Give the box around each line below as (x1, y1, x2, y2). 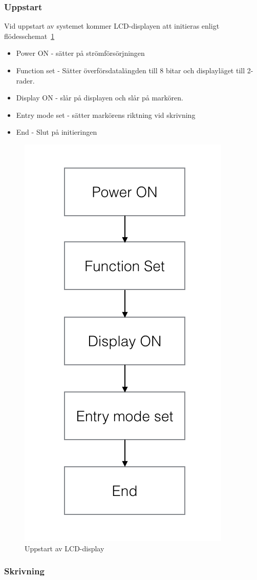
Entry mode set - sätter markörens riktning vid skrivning (16, 109, 196, 120)
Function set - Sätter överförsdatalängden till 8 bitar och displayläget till (16, 65, 245, 75)
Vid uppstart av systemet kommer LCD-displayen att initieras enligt (4, 20, 220, 31)
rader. (16, 75, 35, 86)
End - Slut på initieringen (16, 127, 97, 137)
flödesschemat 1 (4, 30, 55, 41)
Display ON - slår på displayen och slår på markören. (16, 92, 183, 103)
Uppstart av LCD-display (25, 543, 104, 553)
